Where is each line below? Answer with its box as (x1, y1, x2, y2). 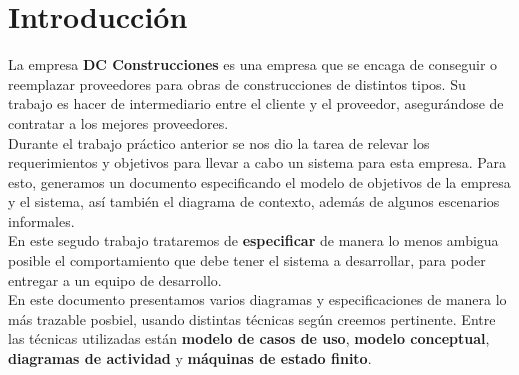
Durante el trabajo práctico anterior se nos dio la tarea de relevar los (8, 132, 430, 153)
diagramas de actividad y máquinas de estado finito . (8, 348, 372, 369)
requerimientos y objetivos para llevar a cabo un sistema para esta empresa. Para (8, 152, 506, 173)
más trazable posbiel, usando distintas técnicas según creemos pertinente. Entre (8, 308, 496, 329)
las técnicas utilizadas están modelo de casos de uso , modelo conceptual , (8, 328, 490, 349)
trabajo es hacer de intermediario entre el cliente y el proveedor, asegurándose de (8, 93, 504, 114)
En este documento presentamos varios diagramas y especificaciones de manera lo (8, 289, 507, 310)
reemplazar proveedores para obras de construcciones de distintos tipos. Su (8, 73, 466, 94)
